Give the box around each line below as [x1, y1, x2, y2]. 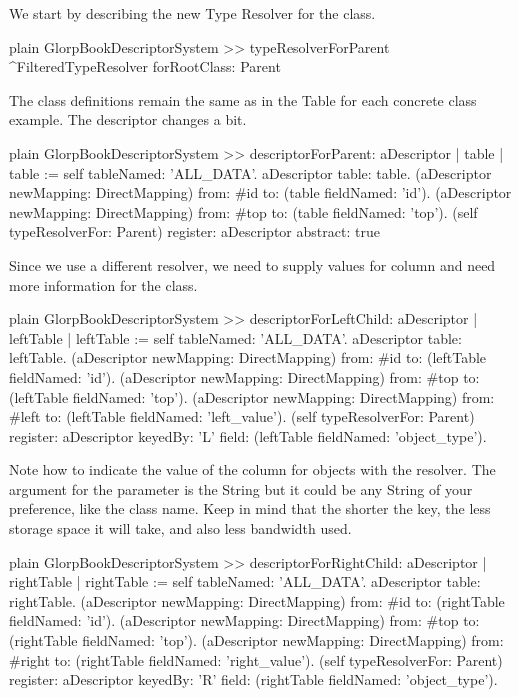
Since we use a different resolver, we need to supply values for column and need [9, 254, 496, 275]
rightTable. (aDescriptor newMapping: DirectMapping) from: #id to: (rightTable [9, 590, 505, 611]
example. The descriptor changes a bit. [9, 109, 247, 130]
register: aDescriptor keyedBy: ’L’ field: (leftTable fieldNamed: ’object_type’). [9, 425, 487, 446]
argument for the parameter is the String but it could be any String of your [9, 478, 473, 499]
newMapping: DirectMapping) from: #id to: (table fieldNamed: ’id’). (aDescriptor [9, 182, 512, 203]
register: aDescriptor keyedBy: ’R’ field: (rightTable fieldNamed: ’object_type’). [9, 669, 498, 690]
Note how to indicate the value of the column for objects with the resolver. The [9, 459, 496, 480]
